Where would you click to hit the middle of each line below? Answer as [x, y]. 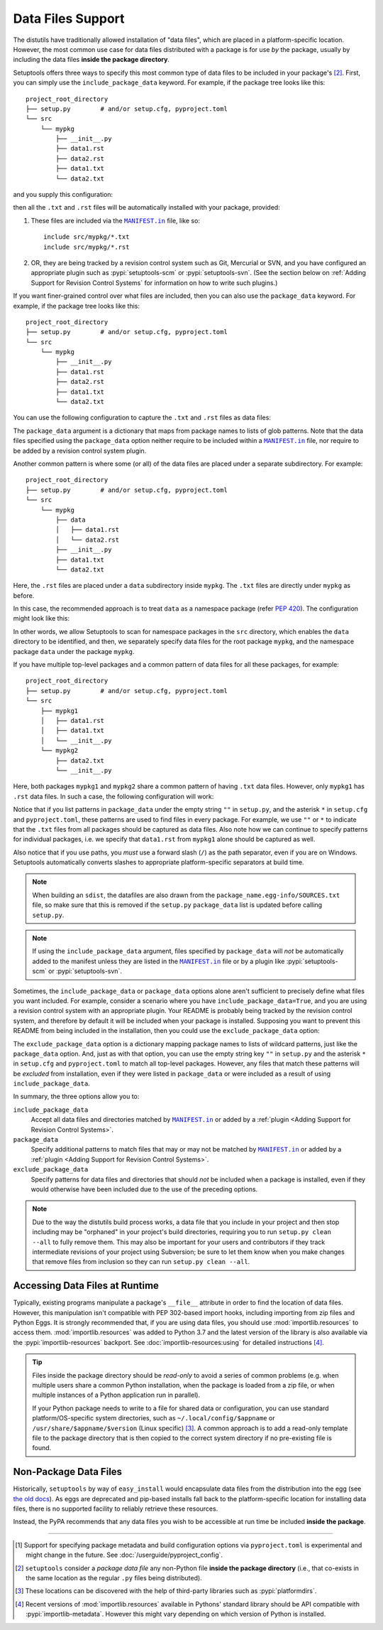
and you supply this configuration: [63, 195]
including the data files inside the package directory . [91, 60]
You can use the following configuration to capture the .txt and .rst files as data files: [142, 418]
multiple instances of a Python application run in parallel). [116, 1395]
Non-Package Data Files [68, 1472]
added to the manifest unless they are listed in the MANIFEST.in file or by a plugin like [159, 961]
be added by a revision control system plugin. [80, 451]
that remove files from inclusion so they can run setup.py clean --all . [141, 1262]
